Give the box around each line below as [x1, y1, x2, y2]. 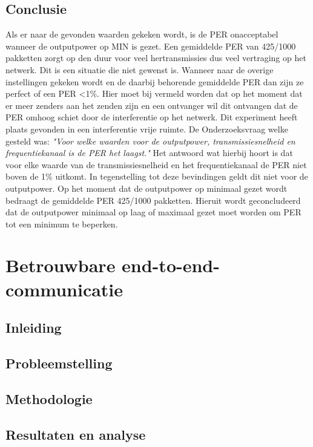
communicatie [5, 276, 124, 301]
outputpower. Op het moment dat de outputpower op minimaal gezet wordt [5, 181, 288, 194]
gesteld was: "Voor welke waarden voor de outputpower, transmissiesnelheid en [5, 134, 295, 147]
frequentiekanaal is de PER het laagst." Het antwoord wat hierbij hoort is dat [5, 146, 293, 159]
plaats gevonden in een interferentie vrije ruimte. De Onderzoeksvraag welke [5, 122, 288, 135]
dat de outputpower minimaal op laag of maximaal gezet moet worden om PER [5, 206, 301, 218]
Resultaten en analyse [5, 425, 146, 443]
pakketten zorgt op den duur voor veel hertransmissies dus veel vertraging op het [5, 51, 306, 64]
